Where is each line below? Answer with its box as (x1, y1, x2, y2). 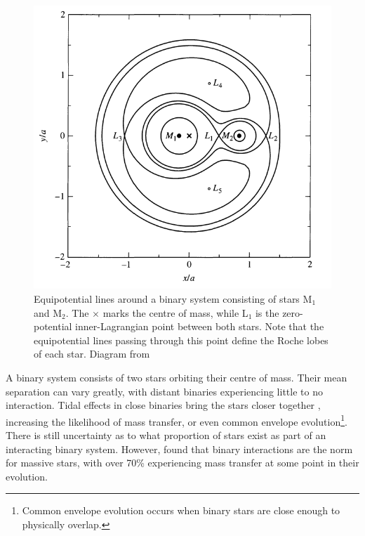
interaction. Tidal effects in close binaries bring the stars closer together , (6, 398, 321, 412)
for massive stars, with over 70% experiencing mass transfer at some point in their (6, 455, 359, 470)
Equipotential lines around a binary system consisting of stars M (34, 292, 312, 306)
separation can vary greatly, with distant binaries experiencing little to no (6, 384, 323, 398)
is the (255, 305, 279, 320)
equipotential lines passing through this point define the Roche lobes (34, 332, 328, 347)
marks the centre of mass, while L (102, 305, 248, 320)
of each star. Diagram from (34, 346, 150, 361)
